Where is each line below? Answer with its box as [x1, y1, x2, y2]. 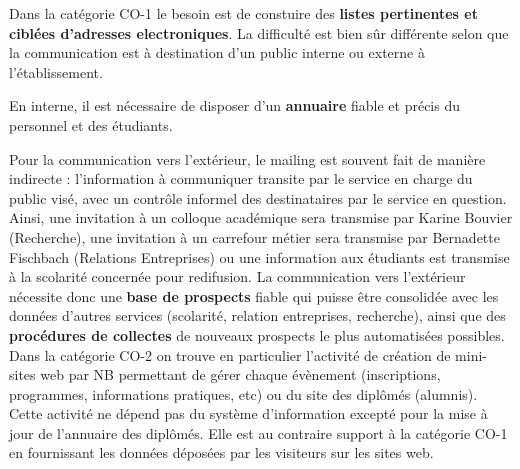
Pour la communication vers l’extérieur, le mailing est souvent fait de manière [9, 148, 486, 169]
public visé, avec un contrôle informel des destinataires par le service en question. [9, 187, 507, 208]
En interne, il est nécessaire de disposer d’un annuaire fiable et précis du [9, 95, 460, 116]
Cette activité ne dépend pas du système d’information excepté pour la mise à [9, 403, 488, 424]
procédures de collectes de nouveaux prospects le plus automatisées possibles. [9, 324, 505, 345]
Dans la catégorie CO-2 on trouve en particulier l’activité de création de [9, 344, 451, 365]
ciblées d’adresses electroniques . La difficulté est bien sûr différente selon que [9, 22, 509, 43]
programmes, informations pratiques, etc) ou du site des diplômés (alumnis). [9, 383, 478, 404]
